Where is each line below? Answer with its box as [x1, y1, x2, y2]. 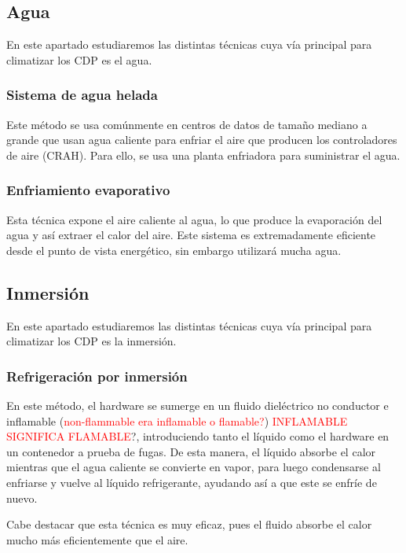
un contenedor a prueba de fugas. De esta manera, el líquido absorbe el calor [6, 443, 376, 459]
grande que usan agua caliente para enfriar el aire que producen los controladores [6, 131, 397, 148]
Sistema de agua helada [6, 85, 158, 105]
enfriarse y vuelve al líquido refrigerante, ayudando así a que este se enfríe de [6, 474, 377, 490]
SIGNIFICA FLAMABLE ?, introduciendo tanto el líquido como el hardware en [6, 428, 390, 444]
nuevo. [6, 489, 38, 506]
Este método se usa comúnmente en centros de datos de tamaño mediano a [6, 116, 368, 132]
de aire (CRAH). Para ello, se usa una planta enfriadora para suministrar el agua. [6, 146, 401, 163]
